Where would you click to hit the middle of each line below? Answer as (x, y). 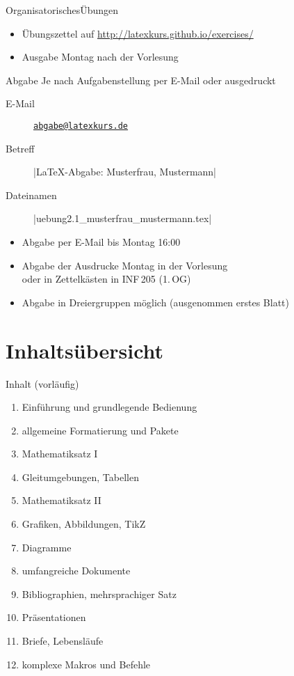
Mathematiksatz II (62, 500)
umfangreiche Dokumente (76, 571)
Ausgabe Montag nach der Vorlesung (100, 57)
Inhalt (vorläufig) (42, 383)
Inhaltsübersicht (85, 350)
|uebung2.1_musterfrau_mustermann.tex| (123, 218)
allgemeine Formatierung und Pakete (100, 430)
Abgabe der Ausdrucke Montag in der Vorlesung (125, 265)
